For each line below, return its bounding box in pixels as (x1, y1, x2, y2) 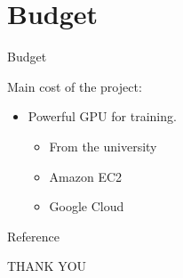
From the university (49, 136, 157, 155)
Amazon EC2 (49, 167, 123, 185)
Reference (7, 226, 60, 245)
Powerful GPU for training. (28, 107, 177, 126)
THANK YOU (7, 257, 87, 275)
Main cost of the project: (7, 77, 142, 95)
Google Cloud (49, 197, 124, 216)
